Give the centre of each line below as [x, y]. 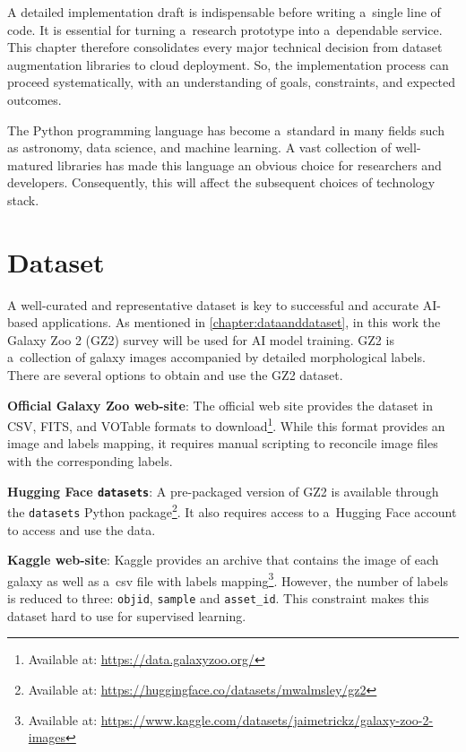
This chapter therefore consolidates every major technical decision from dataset [225, 47]
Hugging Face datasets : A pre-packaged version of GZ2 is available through [223, 491]
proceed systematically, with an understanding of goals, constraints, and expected [231, 82]
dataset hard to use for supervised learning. [127, 615]
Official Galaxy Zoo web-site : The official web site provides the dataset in [220, 405]
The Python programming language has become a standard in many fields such [226, 130]
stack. [23, 199]
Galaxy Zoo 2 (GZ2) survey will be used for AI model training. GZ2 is [201, 339]
